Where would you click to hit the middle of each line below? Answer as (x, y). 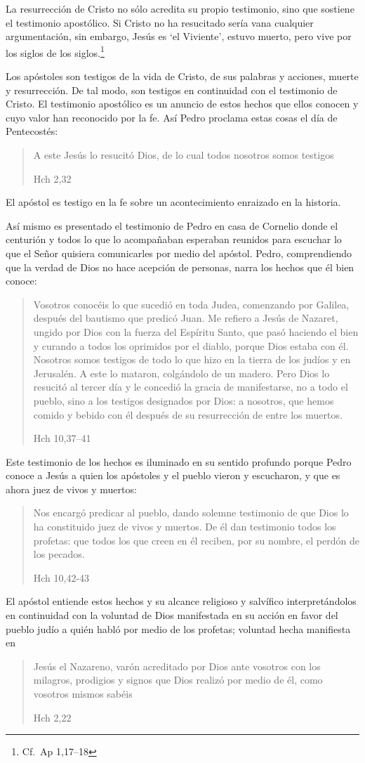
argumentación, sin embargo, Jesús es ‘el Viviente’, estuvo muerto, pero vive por (179, 36)
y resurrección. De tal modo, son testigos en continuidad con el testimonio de (172, 90)
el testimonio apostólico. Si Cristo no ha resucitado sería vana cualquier (160, 22)
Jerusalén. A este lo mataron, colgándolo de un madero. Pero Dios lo (181, 373)
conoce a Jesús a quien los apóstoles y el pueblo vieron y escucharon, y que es (173, 475)
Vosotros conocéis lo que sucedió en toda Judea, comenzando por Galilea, (191, 304)
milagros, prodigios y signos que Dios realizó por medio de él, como (178, 680)
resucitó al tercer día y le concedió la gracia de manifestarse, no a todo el (191, 387)
